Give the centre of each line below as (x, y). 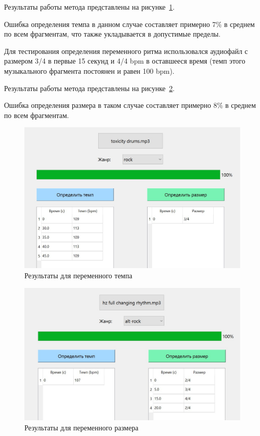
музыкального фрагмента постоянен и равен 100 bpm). (89, 70)
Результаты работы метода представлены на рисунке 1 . (90, 7)
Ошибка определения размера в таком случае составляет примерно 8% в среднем (130, 105)
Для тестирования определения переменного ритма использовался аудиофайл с (126, 51)
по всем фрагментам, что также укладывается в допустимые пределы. (112, 34)
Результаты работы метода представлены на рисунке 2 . (90, 88)
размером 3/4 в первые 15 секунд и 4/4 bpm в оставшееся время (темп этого (125, 61)
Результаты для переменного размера (81, 427)
